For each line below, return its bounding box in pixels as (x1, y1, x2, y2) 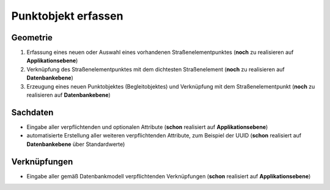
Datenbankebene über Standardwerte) (26, 141, 125, 148)
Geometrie (11, 32, 53, 43)
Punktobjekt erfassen (11, 9, 123, 23)
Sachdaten (11, 107, 54, 117)
